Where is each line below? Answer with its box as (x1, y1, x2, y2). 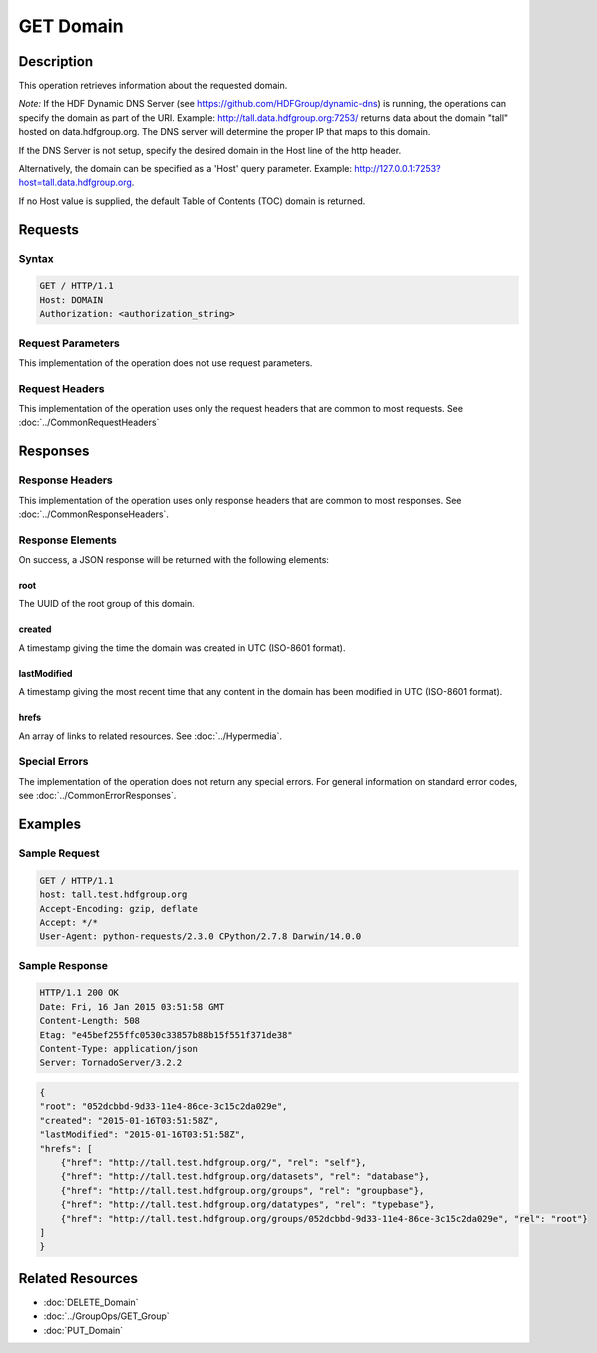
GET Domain (18, 15, 124, 37)
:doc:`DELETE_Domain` (43, 1296, 139, 1308)
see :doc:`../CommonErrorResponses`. (18, 790, 177, 802)
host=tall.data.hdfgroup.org (18, 176, 132, 189)
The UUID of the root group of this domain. (18, 598, 195, 610)
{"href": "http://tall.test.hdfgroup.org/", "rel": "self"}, (60, 1156, 367, 1168)
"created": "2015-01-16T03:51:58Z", (39, 1115, 220, 1126)
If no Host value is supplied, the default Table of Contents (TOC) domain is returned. (18, 195, 366, 207)
